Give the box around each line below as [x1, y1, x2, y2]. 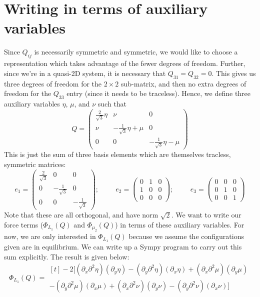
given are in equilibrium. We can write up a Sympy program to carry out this [4, 241, 242, 252]
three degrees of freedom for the [4, 78, 102, 88]
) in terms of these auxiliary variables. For [115, 219, 244, 229]
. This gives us [211, 67, 256, 78]
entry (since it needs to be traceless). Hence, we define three [66, 88, 251, 98]
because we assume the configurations [128, 231, 244, 241]
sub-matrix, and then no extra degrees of [120, 78, 246, 88]
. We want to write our [171, 209, 241, 220]
